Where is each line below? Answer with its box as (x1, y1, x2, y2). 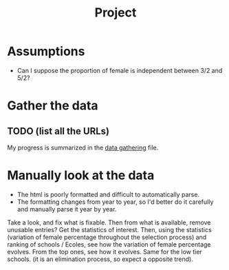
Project (94, 5, 137, 21)
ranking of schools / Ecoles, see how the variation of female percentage (7, 240, 211, 249)
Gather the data (7, 98, 98, 114)
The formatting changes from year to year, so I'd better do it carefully (17, 198, 214, 206)
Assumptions (7, 43, 85, 59)
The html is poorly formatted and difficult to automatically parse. (17, 190, 200, 198)
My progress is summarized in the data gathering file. (7, 143, 159, 152)
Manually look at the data (7, 167, 155, 183)
